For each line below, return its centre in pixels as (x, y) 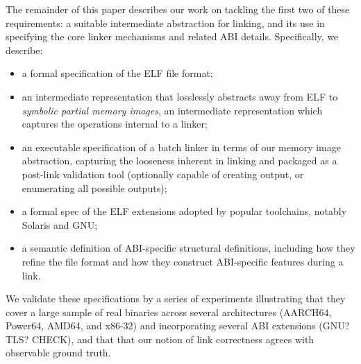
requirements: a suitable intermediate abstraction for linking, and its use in (165, 23)
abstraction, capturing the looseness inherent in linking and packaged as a (179, 161)
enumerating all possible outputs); (94, 188)
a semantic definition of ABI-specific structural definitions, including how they (188, 248)
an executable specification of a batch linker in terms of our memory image (181, 147)
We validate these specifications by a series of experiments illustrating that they (176, 298)
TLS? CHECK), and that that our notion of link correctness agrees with (160, 339)
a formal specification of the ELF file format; (117, 73)
